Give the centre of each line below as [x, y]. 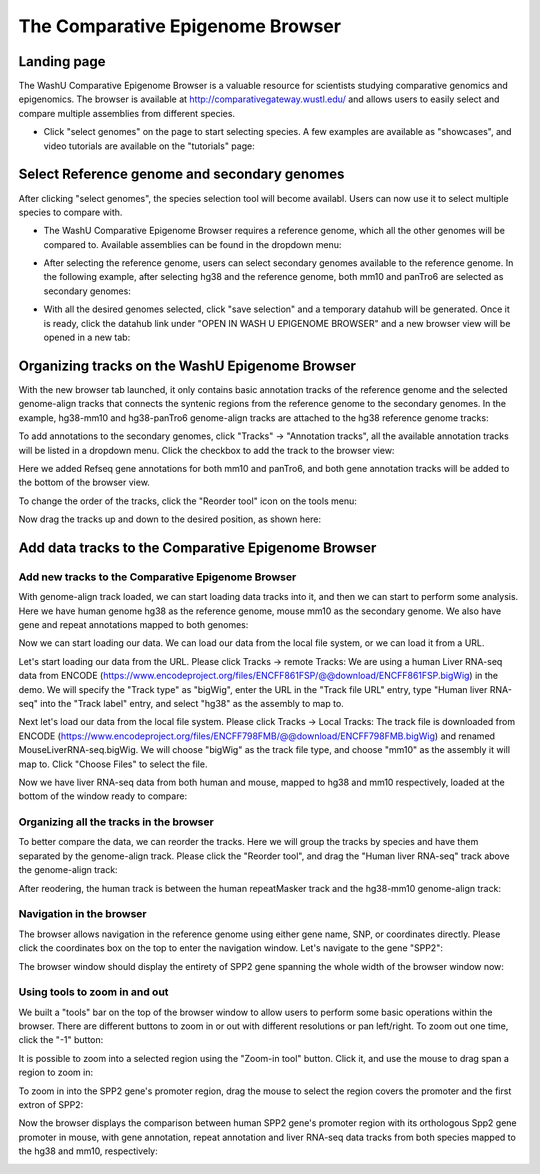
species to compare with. [70, 212]
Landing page [62, 61]
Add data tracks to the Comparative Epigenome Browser [197, 547]
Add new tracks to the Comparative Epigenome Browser [157, 577]
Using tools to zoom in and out [93, 992]
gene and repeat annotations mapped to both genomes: [133, 625]
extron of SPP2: [51, 1105]
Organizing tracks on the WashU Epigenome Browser [187, 365]
